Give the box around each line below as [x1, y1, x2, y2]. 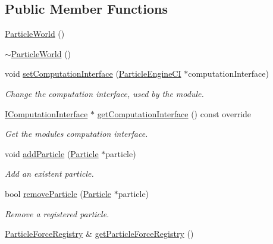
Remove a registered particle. [5, 207, 109, 220]
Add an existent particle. [5, 167, 94, 180]
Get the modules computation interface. [5, 127, 148, 140]
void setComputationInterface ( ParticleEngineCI [5, 67, 181, 80]
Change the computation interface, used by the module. [5, 87, 204, 99]
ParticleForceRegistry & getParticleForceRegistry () [5, 227, 194, 240]
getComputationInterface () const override [97, 107, 252, 120]
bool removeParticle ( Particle [5, 187, 112, 199]
